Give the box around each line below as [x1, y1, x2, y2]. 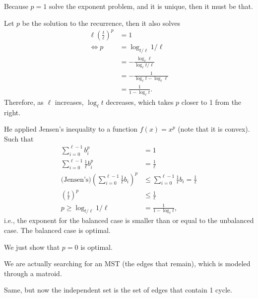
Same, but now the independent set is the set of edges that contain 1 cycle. [4, 285, 232, 295]
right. [4, 107, 21, 117]
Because [4, 1, 28, 11]
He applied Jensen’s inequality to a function [4, 124, 138, 134]
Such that [4, 133, 34, 144]
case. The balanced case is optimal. [4, 225, 111, 235]
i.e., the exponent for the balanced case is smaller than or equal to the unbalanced [4, 215, 254, 225]
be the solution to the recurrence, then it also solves [22, 17, 180, 28]
